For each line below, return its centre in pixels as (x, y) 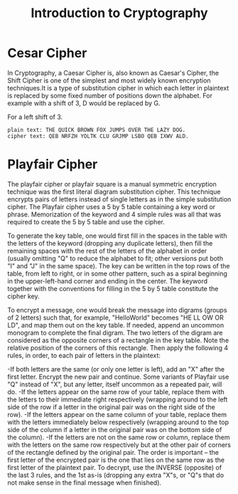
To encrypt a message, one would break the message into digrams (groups (117, 310)
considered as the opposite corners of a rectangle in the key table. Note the (118, 340)
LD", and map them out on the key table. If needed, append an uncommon (116, 325)
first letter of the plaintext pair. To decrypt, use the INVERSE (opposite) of (115, 467)
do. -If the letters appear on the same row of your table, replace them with (116, 391)
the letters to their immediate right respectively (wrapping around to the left (118, 399)
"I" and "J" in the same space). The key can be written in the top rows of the (119, 266)
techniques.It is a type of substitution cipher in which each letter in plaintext (118, 88)
